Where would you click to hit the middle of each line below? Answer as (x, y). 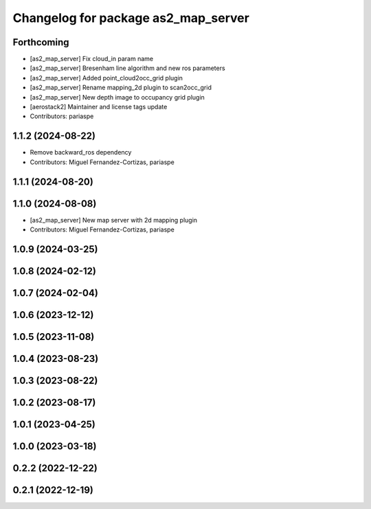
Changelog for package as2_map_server (131, 18)
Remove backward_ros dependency (81, 152)
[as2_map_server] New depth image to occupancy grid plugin (117, 97)
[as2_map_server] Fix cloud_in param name (92, 59)
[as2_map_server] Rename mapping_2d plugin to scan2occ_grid (121, 88)
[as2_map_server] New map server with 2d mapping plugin (114, 220)
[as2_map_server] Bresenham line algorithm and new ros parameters (128, 68)
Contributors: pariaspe (62, 116)
